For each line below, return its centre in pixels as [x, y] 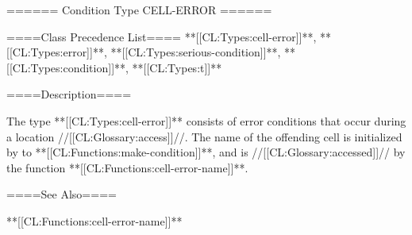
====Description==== [69, 94]
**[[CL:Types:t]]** [177, 67]
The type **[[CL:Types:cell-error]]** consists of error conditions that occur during [206, 120]
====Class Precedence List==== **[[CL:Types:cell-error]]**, [162, 36]
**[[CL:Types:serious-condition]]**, [196, 52]
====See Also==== [62, 194]
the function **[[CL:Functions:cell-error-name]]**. [127, 167]
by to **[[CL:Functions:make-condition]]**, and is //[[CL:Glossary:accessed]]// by [206, 152]
